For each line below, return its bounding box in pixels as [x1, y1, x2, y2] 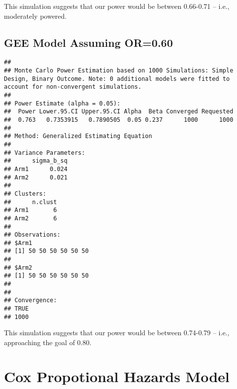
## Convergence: [4, 297, 57, 304]
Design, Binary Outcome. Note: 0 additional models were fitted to [4, 75, 230, 82]
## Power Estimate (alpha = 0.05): [4, 100, 121, 107]
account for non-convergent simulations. [4, 83, 142, 91]
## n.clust [4, 198, 57, 206]
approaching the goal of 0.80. [4, 337, 92, 347]
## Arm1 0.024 [4, 165, 68, 173]
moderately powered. [4, 10, 67, 21]
